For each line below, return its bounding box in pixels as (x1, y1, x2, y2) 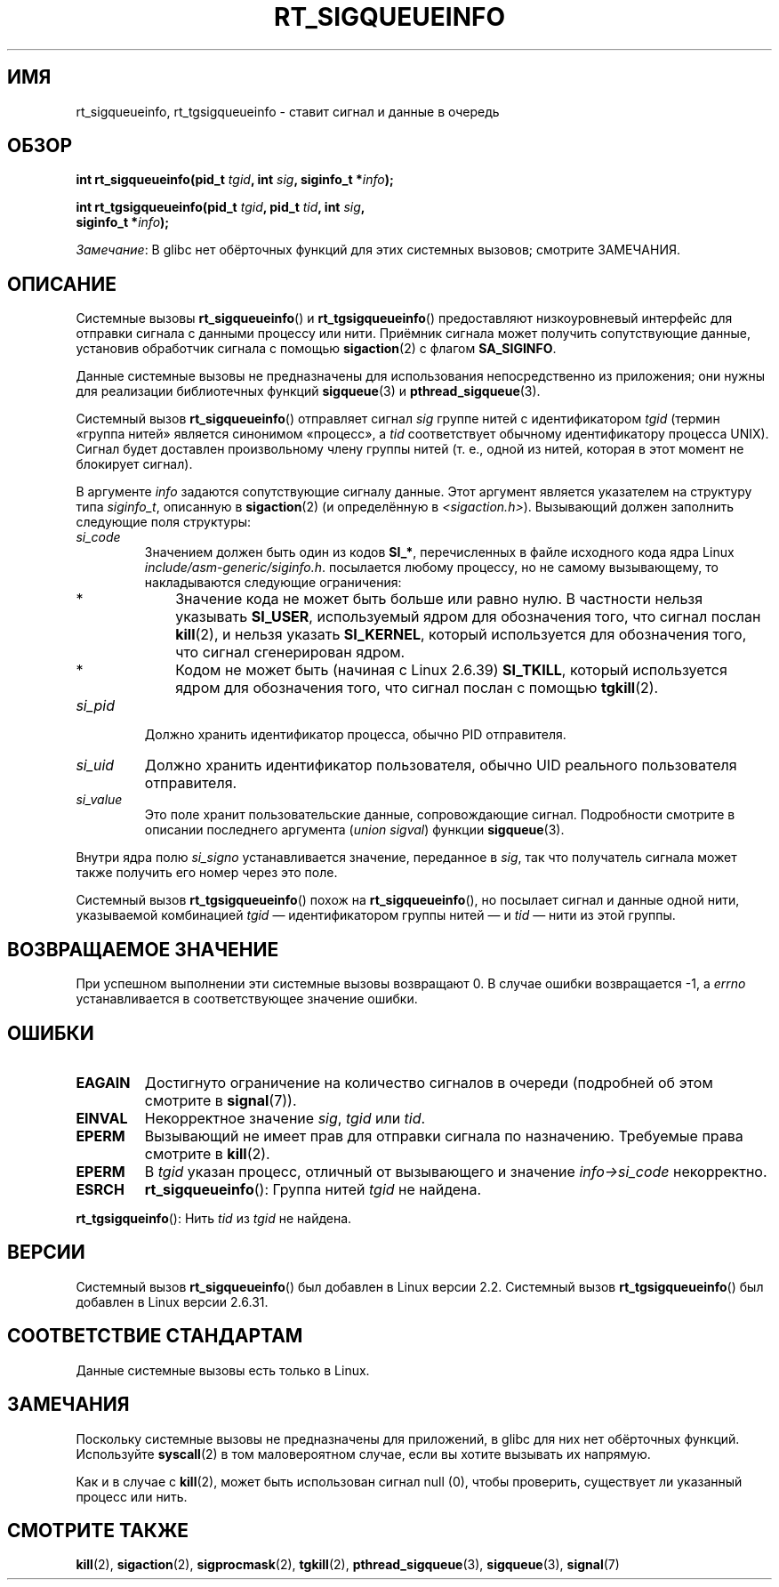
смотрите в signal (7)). (144, 1091, 297, 1109)
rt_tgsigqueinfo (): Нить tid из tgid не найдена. (76, 1210, 352, 1226)
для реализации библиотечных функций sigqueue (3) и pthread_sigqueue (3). (76, 383, 541, 399)
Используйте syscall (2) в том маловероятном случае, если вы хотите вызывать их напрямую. (76, 1446, 651, 1462)
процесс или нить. (76, 1488, 188, 1504)
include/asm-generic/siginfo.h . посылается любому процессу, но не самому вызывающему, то (144, 560, 719, 576)
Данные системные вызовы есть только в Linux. (76, 1362, 370, 1378)
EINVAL (76, 1108, 128, 1127)
